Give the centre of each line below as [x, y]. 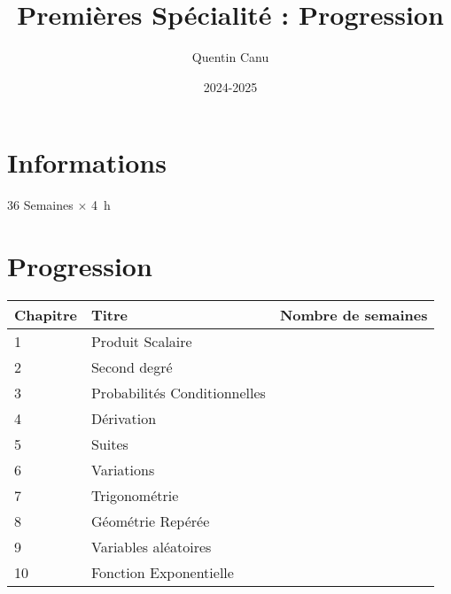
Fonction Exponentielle [162, 572]
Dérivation [124, 418]
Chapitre [46, 314]
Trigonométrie [135, 495]
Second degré [132, 366]
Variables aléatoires [151, 546]
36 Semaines [40, 205]
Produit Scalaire [141, 341]
